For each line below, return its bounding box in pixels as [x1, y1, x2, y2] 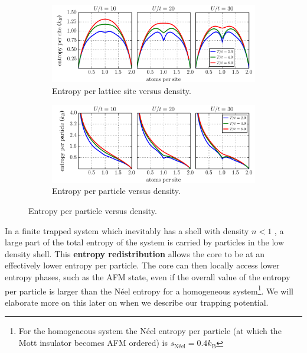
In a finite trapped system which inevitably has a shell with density [5, 224, 249, 237]
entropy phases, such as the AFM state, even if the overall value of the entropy [5, 271, 290, 283]
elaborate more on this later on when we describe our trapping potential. [5, 296, 269, 308]
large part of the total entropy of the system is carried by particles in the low [5, 236, 285, 248]
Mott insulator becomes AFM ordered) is [18, 336, 168, 349]
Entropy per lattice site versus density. [52, 84, 191, 96]
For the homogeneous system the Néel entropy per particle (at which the [18, 325, 282, 337]
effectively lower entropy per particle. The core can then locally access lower [5, 259, 280, 271]
